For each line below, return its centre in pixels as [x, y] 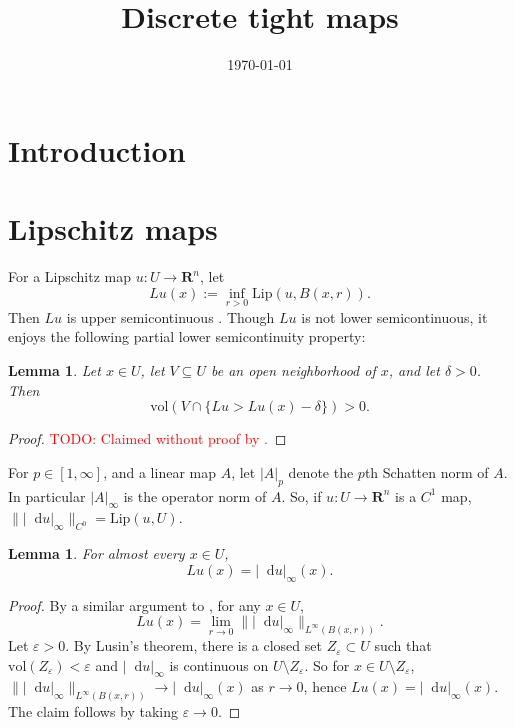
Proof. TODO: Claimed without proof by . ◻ [147, 438]
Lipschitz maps [113, 228]
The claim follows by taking [93, 711]
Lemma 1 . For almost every [96, 553]
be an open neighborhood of [293, 370]
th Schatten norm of [426, 471]
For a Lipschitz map [70, 276]
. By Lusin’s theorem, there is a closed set [193, 645]
